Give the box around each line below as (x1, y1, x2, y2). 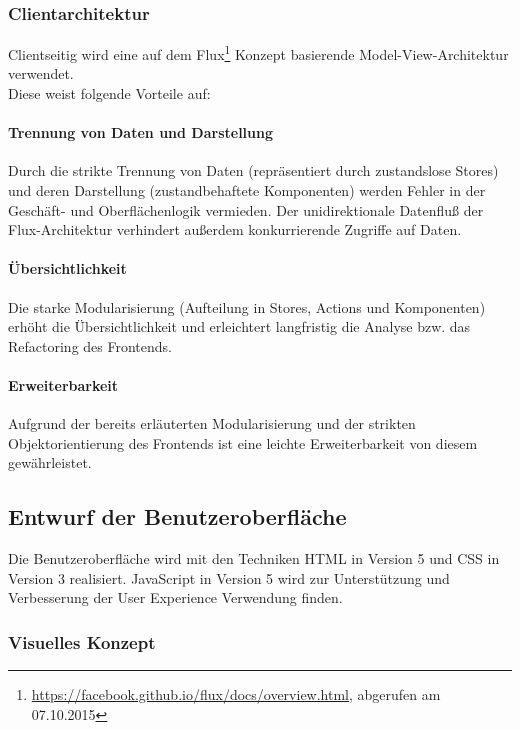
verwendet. (8, 63, 74, 84)
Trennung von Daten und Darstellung (8, 122, 274, 143)
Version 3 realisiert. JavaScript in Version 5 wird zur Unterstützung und (8, 567, 450, 588)
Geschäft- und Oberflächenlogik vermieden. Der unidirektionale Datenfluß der (8, 199, 484, 220)
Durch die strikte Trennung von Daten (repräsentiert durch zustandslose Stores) (8, 160, 499, 181)
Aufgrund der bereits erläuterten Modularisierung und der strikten (8, 413, 416, 434)
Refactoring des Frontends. (8, 335, 172, 356)
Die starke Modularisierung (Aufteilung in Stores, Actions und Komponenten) (8, 296, 486, 317)
